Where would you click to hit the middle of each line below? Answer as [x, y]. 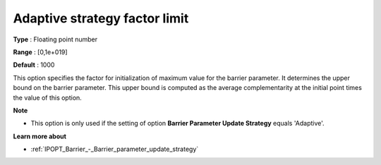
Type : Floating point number [55, 39]
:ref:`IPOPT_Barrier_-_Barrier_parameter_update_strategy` [115, 149]
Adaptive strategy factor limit [101, 18]
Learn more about [40, 136]
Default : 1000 [34, 65]
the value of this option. [48, 98]
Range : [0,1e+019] [40, 52]
